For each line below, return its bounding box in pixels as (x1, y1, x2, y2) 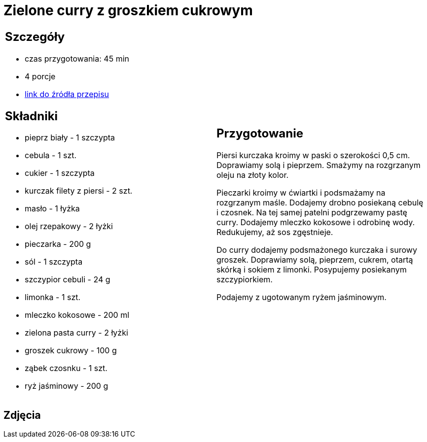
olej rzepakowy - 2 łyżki (25, 221, 113, 232)
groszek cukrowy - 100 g (25, 345, 117, 356)
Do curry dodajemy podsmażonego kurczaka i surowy (216, 245, 417, 255)
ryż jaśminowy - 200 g (25, 381, 108, 391)
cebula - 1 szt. (25, 150, 77, 161)
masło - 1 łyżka (25, 204, 80, 214)
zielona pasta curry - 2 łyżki (25, 328, 128, 338)
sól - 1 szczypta (25, 257, 83, 267)
